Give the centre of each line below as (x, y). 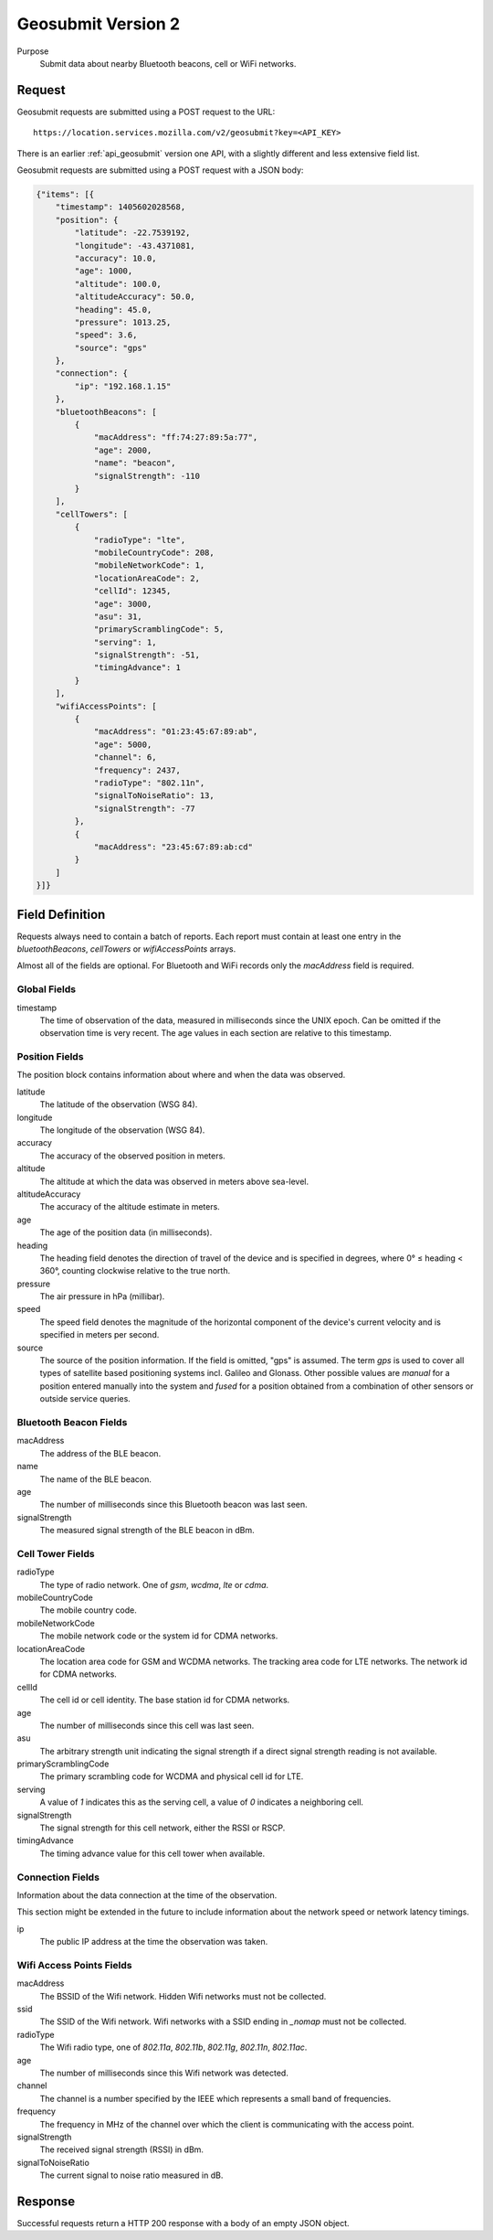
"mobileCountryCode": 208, (154, 552)
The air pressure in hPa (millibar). (102, 1296)
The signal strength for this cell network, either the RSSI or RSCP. (163, 1828)
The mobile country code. (88, 1610)
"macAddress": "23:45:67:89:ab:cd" (173, 847)
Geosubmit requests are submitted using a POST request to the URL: (146, 112)
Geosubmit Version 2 (99, 24)
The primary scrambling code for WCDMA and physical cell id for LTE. (172, 1776)
